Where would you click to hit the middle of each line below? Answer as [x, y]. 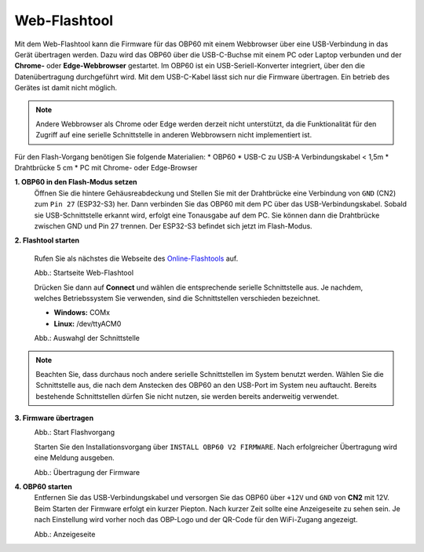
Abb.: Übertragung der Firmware [87, 472]
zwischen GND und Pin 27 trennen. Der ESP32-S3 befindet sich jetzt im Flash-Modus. [174, 226]
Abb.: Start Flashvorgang [75, 433]
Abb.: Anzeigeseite [65, 534]
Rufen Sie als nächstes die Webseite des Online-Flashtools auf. [136, 258]
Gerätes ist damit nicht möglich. [66, 88]
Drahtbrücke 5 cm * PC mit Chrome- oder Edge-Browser [106, 168]
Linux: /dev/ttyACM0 [88, 324]
